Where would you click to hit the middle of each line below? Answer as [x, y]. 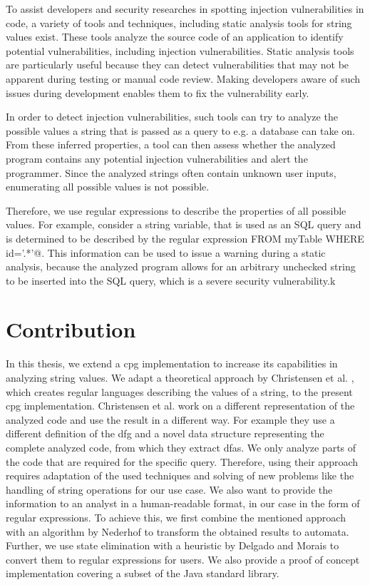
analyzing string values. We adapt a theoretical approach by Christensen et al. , [180, 377]
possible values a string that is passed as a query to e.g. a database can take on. [180, 130]
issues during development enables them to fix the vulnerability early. [158, 92]
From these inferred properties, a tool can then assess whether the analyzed [171, 144]
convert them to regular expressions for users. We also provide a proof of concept [183, 559]
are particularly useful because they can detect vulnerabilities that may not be [178, 65]
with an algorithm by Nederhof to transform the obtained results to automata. [178, 531]
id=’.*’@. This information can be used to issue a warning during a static [166, 252]
